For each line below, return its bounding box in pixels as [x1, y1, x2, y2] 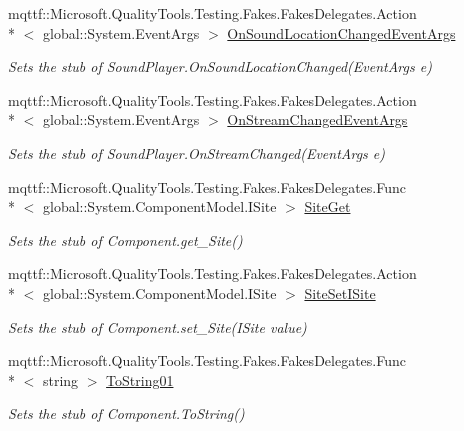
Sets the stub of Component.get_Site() [8, 229, 243, 250]
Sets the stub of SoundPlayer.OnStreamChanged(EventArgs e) [8, 142, 386, 163]
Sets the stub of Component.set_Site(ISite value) [8, 316, 307, 337]
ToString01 [106, 369, 174, 390]
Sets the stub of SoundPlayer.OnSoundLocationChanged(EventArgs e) [8, 56, 432, 77]
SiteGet [304, 196, 351, 217]
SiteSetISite [304, 282, 376, 303]
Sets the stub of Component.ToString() [8, 403, 245, 424]
